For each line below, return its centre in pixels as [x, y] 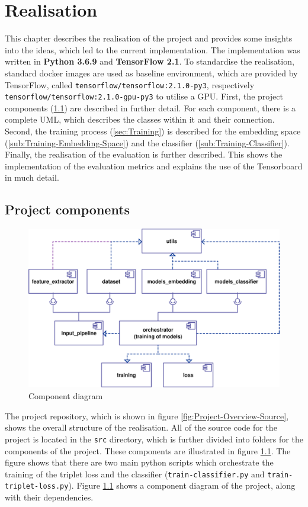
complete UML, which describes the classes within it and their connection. [140, 119]
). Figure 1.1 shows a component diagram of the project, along [182, 485]
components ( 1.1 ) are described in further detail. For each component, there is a [150, 108]
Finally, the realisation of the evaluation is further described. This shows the [144, 154]
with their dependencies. [49, 497]
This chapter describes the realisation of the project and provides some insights [149, 38]
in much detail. [32, 177]
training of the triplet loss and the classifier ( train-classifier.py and [135, 474]
